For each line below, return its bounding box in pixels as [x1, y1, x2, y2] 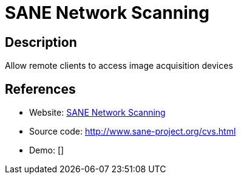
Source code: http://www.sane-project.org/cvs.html [29, 126, 236, 137]
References [5, 81, 76, 97]
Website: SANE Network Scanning [29, 107, 166, 118]
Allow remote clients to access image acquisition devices [5, 60, 233, 71]
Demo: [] [29, 145, 64, 156]
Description [5, 34, 77, 50]
